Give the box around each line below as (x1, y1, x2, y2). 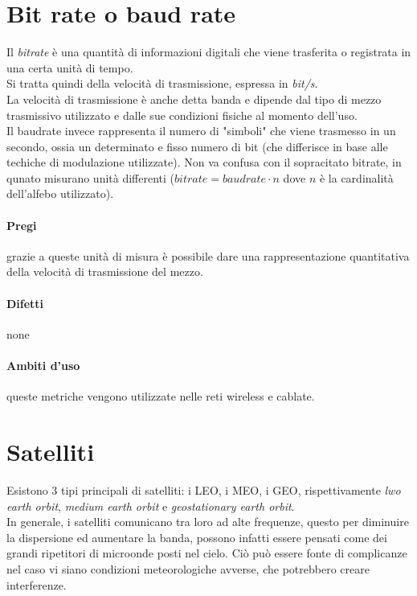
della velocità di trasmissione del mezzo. (6, 263, 203, 280)
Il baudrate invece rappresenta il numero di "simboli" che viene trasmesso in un (6, 122, 396, 139)
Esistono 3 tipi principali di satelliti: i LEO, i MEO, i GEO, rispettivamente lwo (6, 481, 401, 498)
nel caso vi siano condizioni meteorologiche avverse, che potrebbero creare (6, 560, 370, 577)
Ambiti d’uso (6, 357, 80, 374)
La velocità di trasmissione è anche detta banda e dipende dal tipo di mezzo (6, 90, 382, 107)
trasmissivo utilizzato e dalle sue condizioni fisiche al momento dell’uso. (6, 106, 358, 123)
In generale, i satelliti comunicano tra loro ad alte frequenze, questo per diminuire (6, 513, 409, 530)
